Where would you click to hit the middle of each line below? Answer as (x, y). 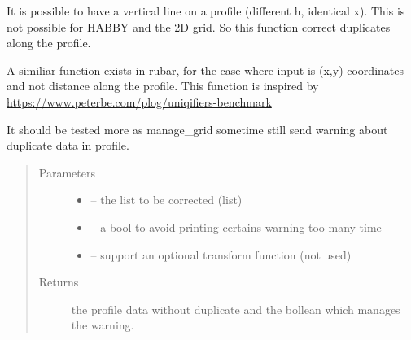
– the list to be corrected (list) (166, 200)
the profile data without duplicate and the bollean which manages (236, 309)
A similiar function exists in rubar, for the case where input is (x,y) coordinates (205, 70)
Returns (59, 282)
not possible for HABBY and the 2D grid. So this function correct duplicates (199, 26)
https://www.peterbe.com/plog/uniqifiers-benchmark (139, 101)
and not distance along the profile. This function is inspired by (163, 86)
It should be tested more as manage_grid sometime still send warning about (197, 129)
